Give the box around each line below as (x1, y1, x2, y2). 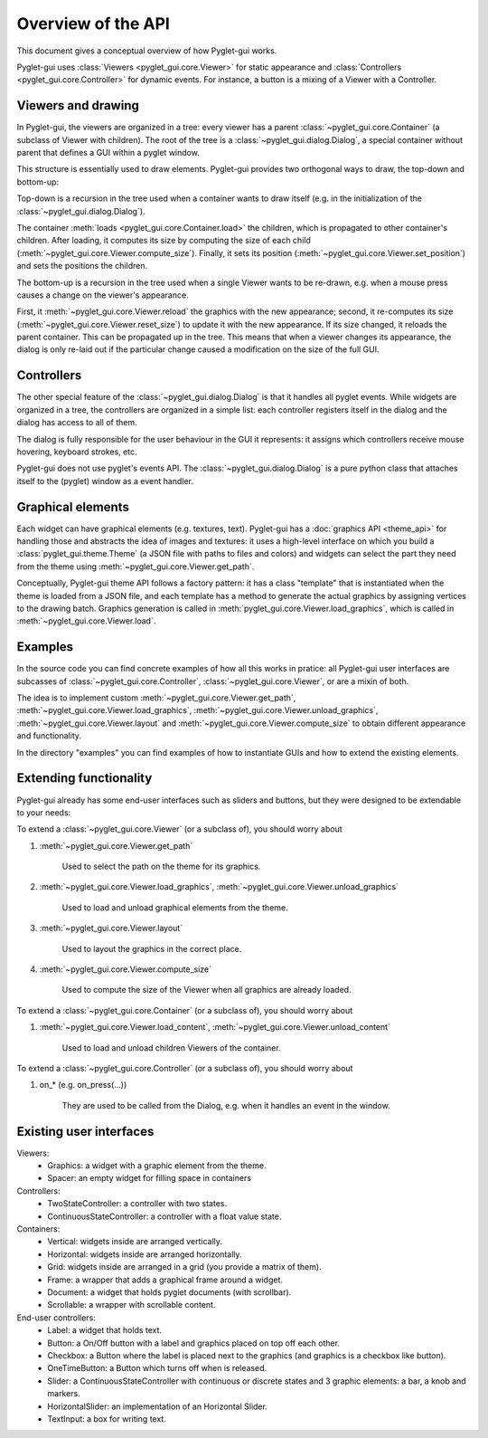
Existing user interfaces (16, 1123, 155, 1139)
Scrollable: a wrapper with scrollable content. (47, 1300, 216, 1310)
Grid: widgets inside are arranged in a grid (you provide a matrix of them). (47, 1262, 322, 1272)
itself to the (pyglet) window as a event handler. (16, 475, 194, 486)
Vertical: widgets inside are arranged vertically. (47, 1236, 223, 1247)
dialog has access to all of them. (16, 417, 137, 428)
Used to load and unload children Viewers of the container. (61, 1042, 281, 1053)
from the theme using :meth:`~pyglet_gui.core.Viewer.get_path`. (16, 561, 255, 572)
